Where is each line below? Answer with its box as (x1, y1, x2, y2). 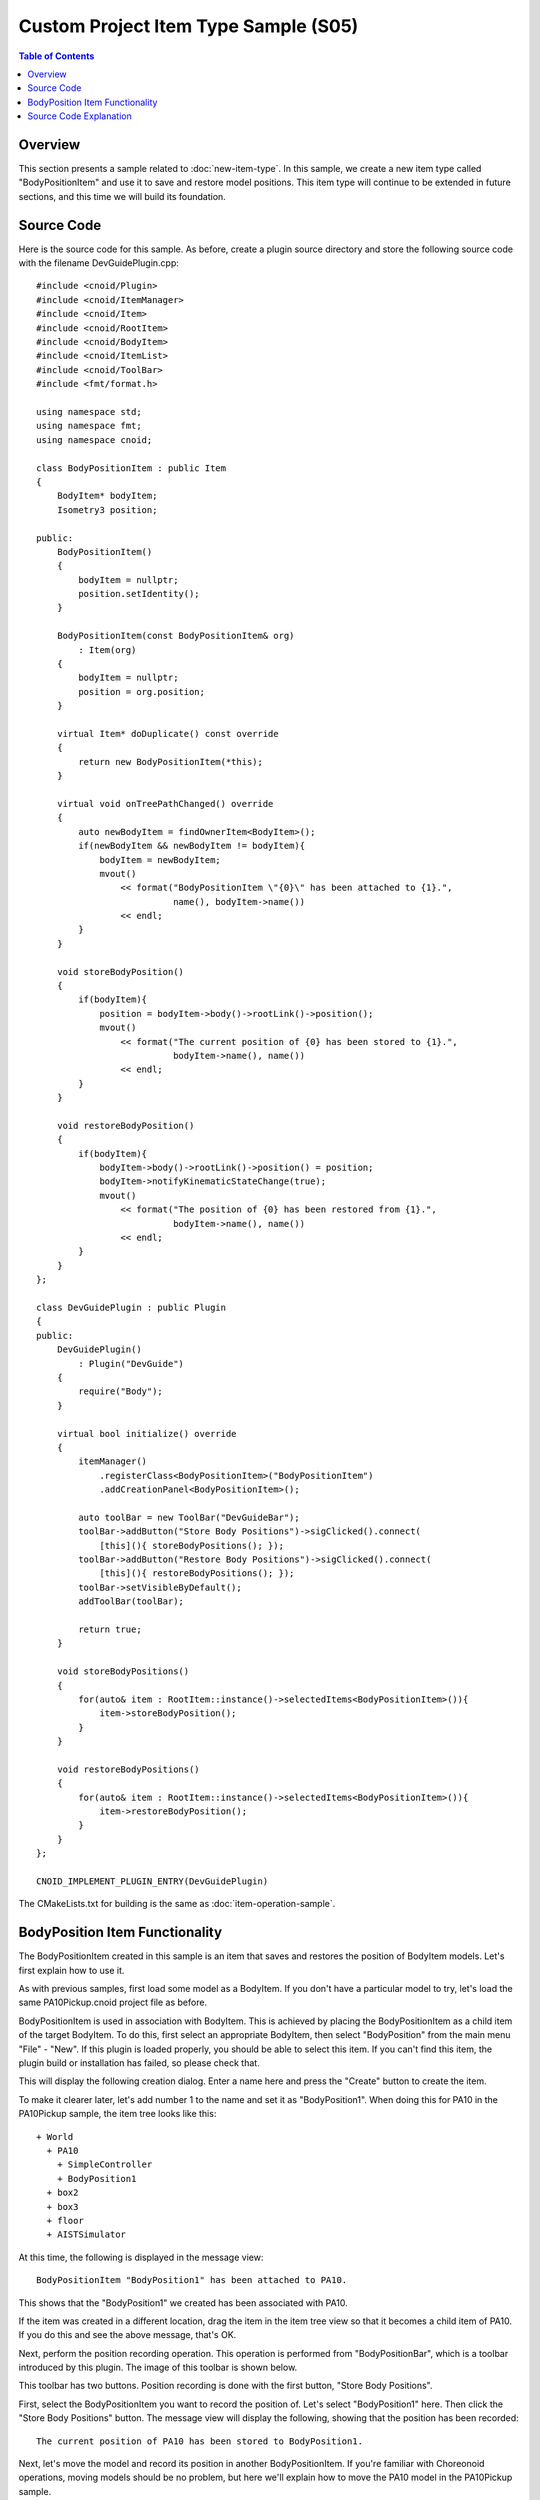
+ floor (46, 2215, 84, 2226)
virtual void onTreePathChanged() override (56, 798, 274, 809)
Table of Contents (18, 50, 95, 62)
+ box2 (46, 2187, 79, 2199)
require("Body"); (78, 1386, 164, 1397)
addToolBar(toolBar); (78, 1596, 185, 1607)
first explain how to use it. (18, 1964, 125, 1976)
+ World (36, 2131, 74, 2142)
